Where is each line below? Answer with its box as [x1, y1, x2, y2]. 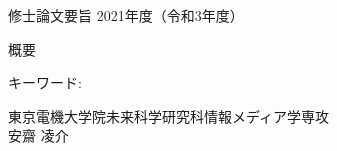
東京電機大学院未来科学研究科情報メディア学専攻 [8, 105, 330, 126]
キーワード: [8, 72, 82, 93]
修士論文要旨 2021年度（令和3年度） [8, 5, 244, 25]
